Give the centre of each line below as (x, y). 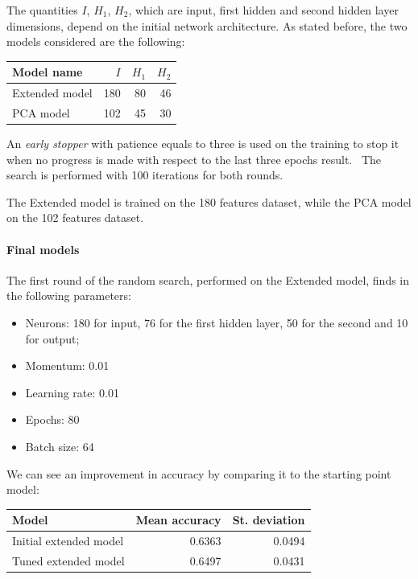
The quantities (42, 10)
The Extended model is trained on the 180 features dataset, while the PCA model (209, 201)
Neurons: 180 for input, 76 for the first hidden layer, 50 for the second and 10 (217, 323)
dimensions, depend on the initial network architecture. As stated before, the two (207, 25)
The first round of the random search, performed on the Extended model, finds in (208, 279)
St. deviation (269, 520)
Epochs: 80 (52, 419)
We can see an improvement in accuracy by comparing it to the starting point (199, 473)
